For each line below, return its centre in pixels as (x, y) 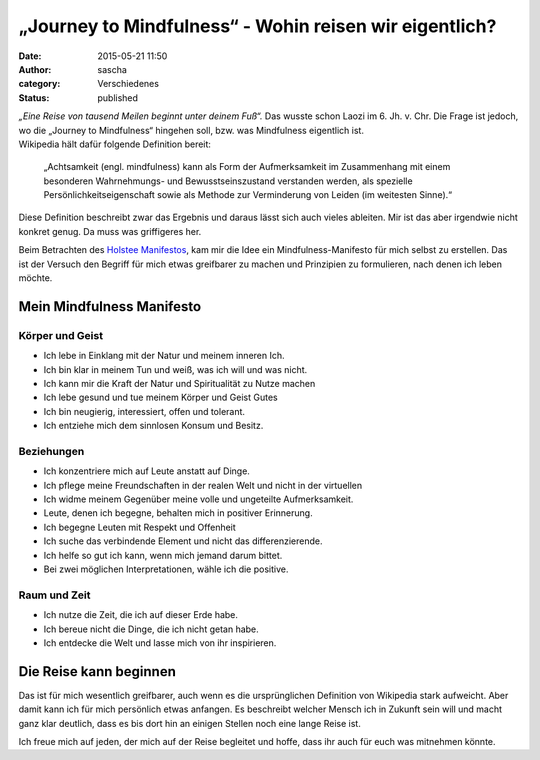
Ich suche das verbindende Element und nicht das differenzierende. (183, 541)
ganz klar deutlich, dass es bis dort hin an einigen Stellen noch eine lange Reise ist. (190, 723)
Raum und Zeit (54, 595)
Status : (34, 97)
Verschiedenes (128, 84)
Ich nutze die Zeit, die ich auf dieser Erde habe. (141, 615)
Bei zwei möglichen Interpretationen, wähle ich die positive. (166, 569)
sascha (112, 69)
